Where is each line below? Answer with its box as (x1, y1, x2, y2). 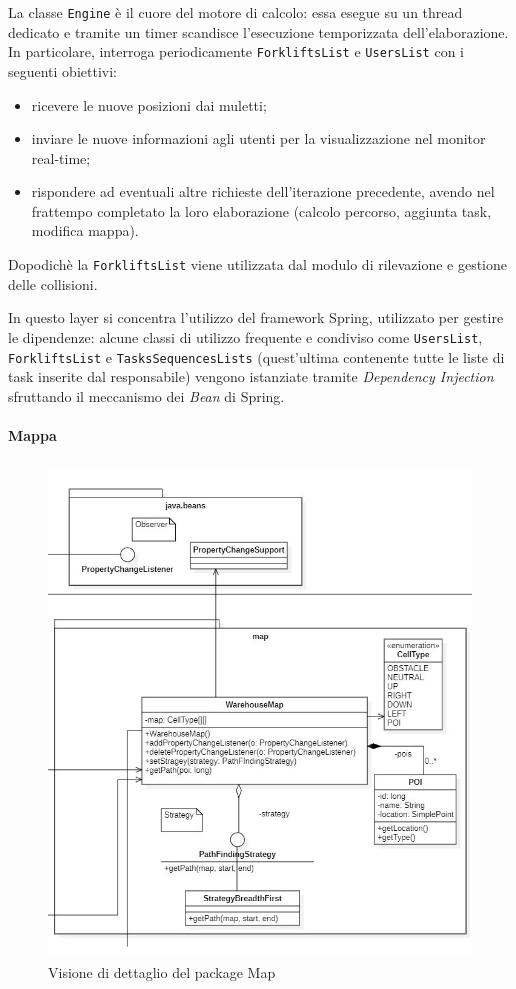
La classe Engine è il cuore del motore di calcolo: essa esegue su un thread (8, 2, 463, 22)
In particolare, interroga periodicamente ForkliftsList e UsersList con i (8, 41, 464, 62)
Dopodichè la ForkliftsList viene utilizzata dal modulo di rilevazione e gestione (8, 254, 507, 275)
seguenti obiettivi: (8, 60, 117, 81)
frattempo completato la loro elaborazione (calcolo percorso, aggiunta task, (31, 200, 492, 221)
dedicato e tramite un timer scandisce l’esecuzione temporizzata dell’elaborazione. (8, 21, 509, 42)
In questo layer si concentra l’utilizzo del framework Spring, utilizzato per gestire (8, 307, 504, 328)
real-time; (31, 147, 91, 168)
